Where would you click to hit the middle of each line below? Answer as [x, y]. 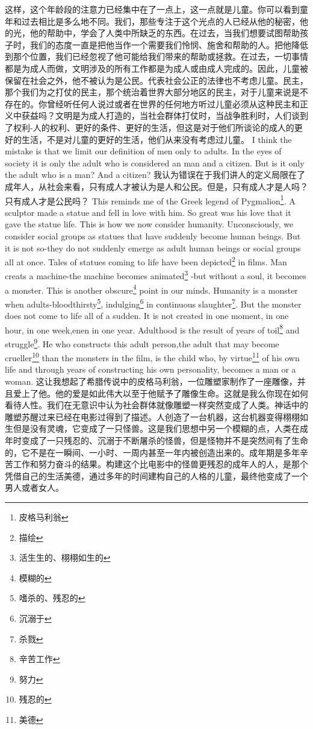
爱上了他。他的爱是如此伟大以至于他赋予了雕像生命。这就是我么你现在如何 [160, 393]
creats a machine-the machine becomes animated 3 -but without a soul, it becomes [156, 275]
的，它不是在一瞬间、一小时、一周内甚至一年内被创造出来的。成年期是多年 [152, 452]
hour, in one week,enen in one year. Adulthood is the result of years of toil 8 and [152, 329]
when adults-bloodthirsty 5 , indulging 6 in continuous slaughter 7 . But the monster [153, 303]
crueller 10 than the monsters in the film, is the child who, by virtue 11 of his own [152, 357]
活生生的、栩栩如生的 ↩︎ [65, 557]
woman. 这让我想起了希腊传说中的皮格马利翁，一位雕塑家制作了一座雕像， [151, 381]
